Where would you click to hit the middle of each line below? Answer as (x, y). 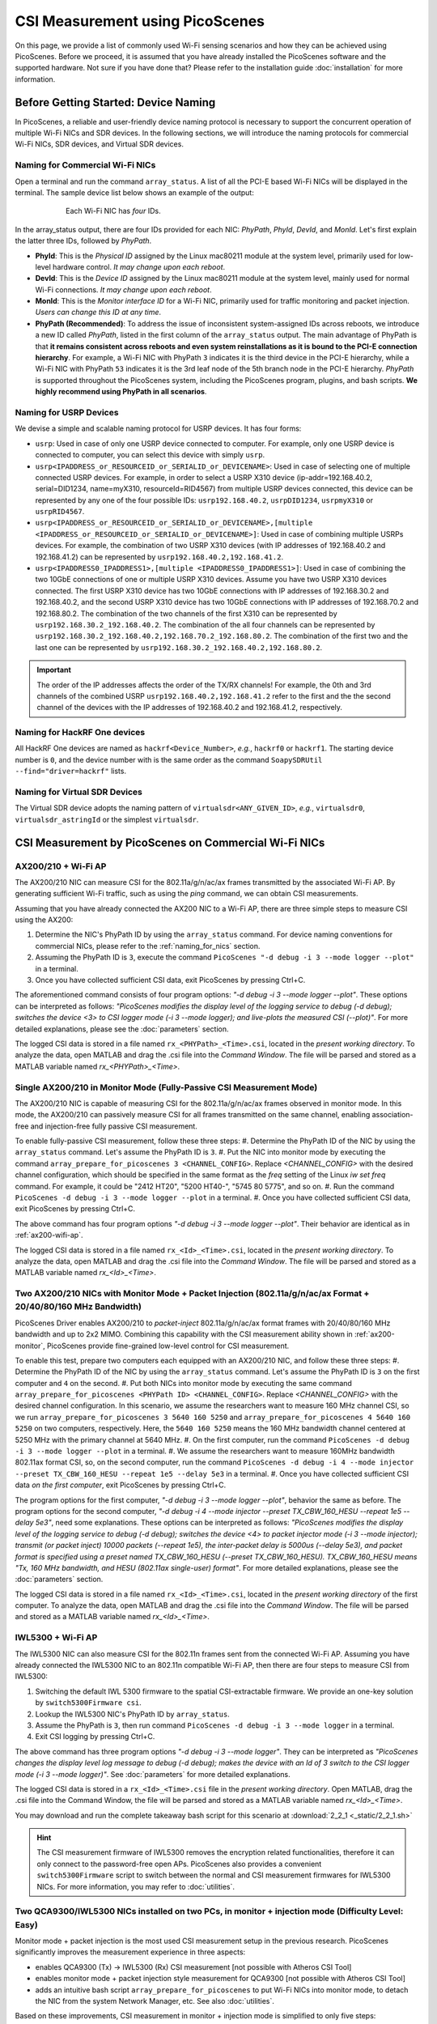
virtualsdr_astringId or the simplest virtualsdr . (107, 819)
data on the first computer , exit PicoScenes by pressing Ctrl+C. (121, 1485)
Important (54, 670)
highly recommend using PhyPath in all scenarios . (121, 392)
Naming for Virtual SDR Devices (79, 792)
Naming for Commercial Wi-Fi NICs (85, 165)
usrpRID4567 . (60, 512)
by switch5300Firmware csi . (88, 1703)
